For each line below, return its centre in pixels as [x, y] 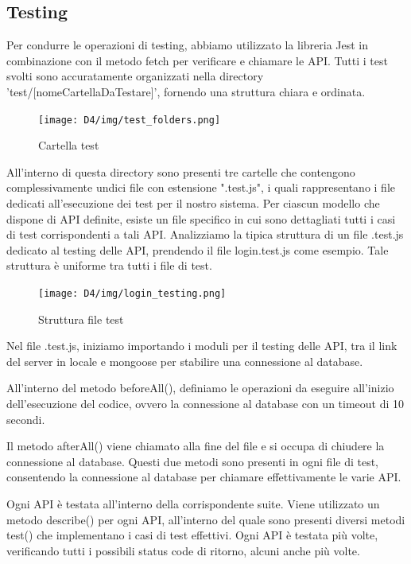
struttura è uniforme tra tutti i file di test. [109, 265]
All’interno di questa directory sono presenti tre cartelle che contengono [181, 171]
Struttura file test [81, 319]
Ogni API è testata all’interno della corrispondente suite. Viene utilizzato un [193, 503]
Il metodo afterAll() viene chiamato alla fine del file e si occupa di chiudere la [196, 446]
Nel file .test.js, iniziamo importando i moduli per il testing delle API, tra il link [202, 346]
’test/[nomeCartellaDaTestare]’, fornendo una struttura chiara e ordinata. [186, 91]
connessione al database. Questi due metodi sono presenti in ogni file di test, [193, 461]
